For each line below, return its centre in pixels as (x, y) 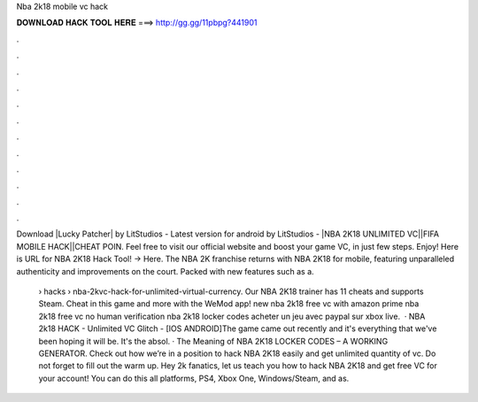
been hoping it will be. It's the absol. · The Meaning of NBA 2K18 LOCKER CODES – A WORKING (213, 341)
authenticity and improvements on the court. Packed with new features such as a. (165, 271)
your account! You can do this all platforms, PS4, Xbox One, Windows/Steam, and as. (194, 378)
